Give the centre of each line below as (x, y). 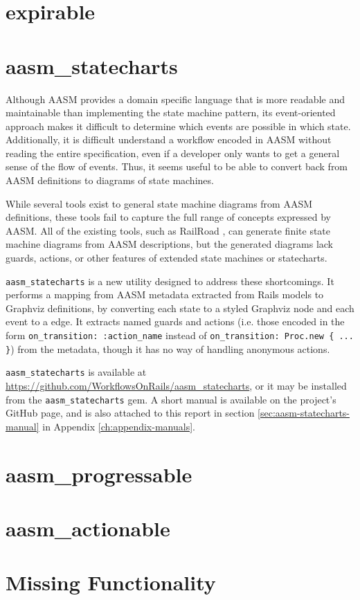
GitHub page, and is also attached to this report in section (130, 413)
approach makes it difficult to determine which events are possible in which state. (178, 126)
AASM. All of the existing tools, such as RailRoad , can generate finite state (168, 230)
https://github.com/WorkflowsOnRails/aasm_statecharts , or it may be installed (176, 386)
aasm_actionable (88, 528)
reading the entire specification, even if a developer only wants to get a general (173, 153)
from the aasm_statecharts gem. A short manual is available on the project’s (171, 399)
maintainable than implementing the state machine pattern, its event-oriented (171, 112)
